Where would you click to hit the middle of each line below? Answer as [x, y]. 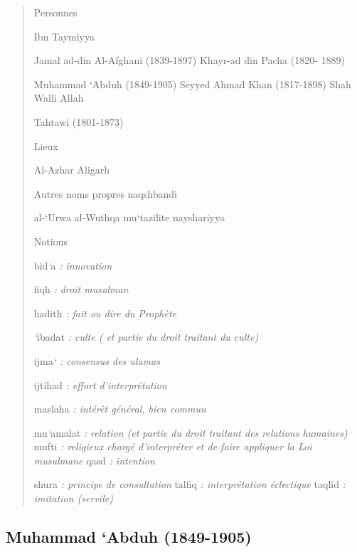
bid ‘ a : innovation [73, 265]
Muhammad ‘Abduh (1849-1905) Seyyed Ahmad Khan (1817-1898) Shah [192, 84]
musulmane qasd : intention [94, 460]
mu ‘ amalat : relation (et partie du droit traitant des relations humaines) [191, 432]
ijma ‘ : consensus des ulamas [97, 360]
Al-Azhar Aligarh [72, 170]
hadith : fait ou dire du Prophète [105, 313]
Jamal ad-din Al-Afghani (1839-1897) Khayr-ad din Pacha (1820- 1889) [189, 60]
